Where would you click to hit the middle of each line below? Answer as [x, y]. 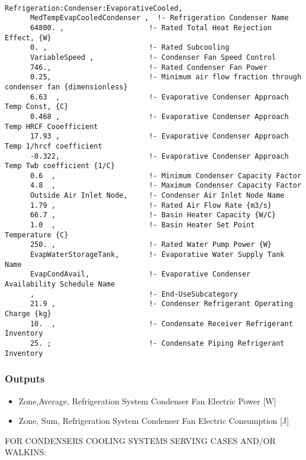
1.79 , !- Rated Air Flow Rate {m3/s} [151, 205]
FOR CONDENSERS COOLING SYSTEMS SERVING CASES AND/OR [140, 440]
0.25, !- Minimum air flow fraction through [166, 77]
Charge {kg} [28, 314]
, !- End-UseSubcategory [134, 294]
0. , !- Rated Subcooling [130, 48]
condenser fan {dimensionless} [66, 87]
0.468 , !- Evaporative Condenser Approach [159, 116]
